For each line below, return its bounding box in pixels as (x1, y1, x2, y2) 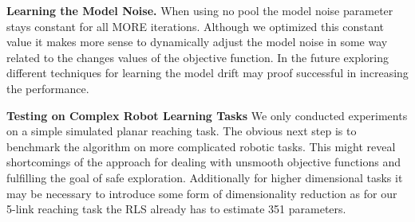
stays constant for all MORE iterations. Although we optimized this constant (6, 18, 385, 34)
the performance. (6, 80, 89, 96)
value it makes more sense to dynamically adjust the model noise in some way (6, 33, 388, 50)
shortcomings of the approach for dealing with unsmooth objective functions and (6, 154, 401, 170)
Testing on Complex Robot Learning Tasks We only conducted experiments (6, 107, 408, 123)
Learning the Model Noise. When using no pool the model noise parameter (6, 2, 393, 18)
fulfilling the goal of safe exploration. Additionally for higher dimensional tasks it (6, 169, 403, 185)
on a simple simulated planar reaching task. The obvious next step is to (6, 123, 357, 139)
